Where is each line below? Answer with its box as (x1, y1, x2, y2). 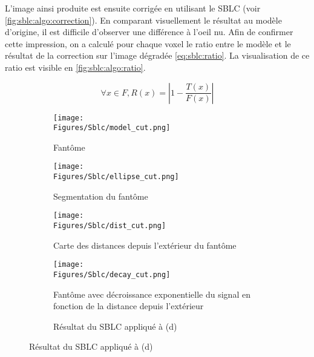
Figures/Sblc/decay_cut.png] (53, 270, 171, 279)
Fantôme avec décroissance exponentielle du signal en (53, 287, 250, 300)
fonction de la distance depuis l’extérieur (53, 300, 204, 312)
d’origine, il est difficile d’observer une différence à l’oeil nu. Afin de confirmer (5, 25, 293, 38)
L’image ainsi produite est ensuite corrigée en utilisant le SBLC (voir (5, 2, 261, 14)
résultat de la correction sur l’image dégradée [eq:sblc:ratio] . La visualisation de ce (5, 49, 310, 62)
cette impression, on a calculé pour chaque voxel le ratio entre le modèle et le (5, 37, 291, 50)
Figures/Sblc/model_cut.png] (53, 123, 171, 133)
